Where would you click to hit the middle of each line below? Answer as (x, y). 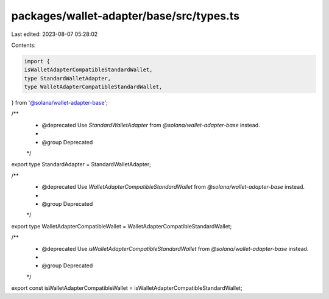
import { (37, 61)
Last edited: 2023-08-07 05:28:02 (55, 34)
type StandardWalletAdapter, (68, 78)
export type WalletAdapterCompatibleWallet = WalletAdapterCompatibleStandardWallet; (122, 226)
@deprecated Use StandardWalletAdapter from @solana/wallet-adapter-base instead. (151, 125)
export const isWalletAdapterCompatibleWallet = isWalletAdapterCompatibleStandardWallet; (127, 288)
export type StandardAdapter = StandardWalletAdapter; (81, 164)
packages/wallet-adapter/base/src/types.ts (126, 16)
